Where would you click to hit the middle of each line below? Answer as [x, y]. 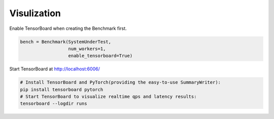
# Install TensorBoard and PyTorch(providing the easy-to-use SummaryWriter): [120, 83]
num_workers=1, [87, 49]
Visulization [35, 13]
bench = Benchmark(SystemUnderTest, [66, 42]
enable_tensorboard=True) [100, 56]
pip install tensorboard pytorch [62, 89]
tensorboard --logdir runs [54, 104]
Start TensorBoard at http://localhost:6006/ [55, 69]
